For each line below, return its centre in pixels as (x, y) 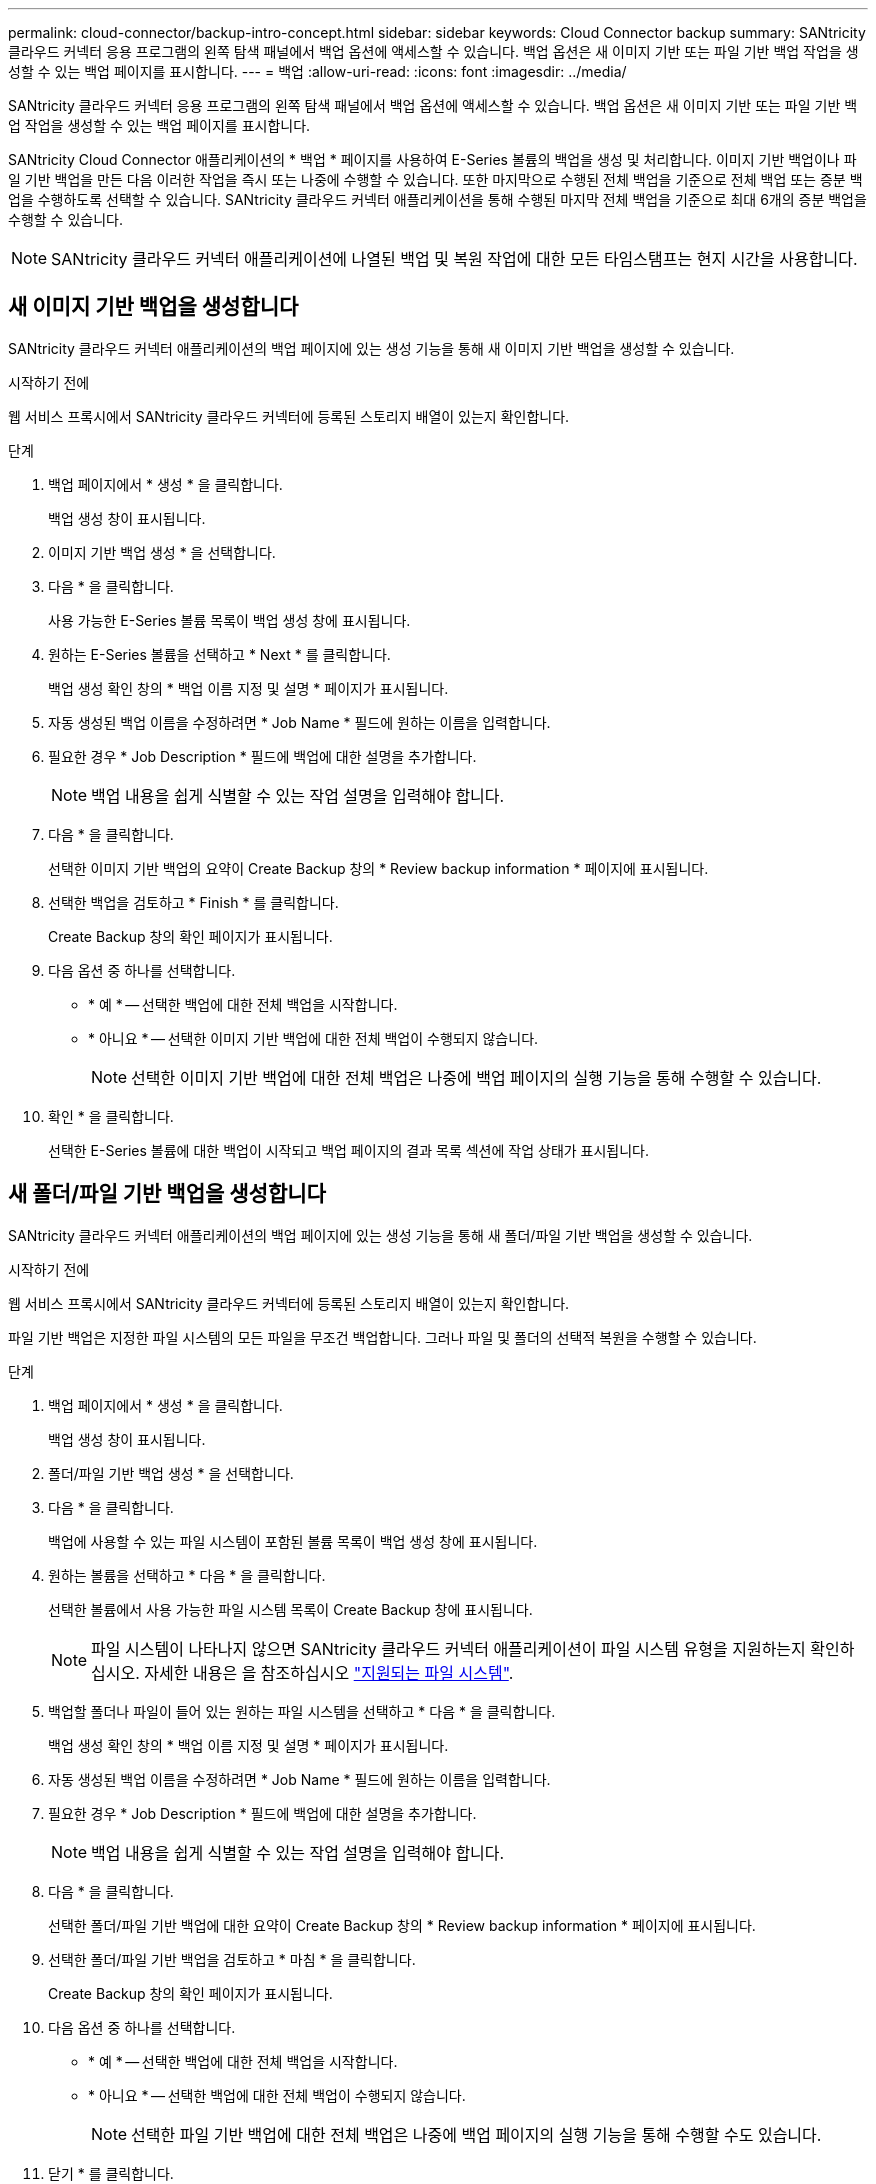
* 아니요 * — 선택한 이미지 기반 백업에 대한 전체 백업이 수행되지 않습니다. (313, 1038)
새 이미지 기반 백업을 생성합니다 (153, 307)
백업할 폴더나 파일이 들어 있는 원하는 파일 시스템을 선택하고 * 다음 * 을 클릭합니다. (302, 1711)
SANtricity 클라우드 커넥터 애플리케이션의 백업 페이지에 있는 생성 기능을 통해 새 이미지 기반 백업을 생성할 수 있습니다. (371, 348)
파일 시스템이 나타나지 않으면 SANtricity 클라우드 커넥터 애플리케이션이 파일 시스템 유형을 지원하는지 (448, 1648)
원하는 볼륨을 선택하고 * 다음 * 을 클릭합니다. (187, 1575)
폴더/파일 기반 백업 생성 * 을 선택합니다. (171, 1473)
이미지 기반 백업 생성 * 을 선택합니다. (162, 552)
